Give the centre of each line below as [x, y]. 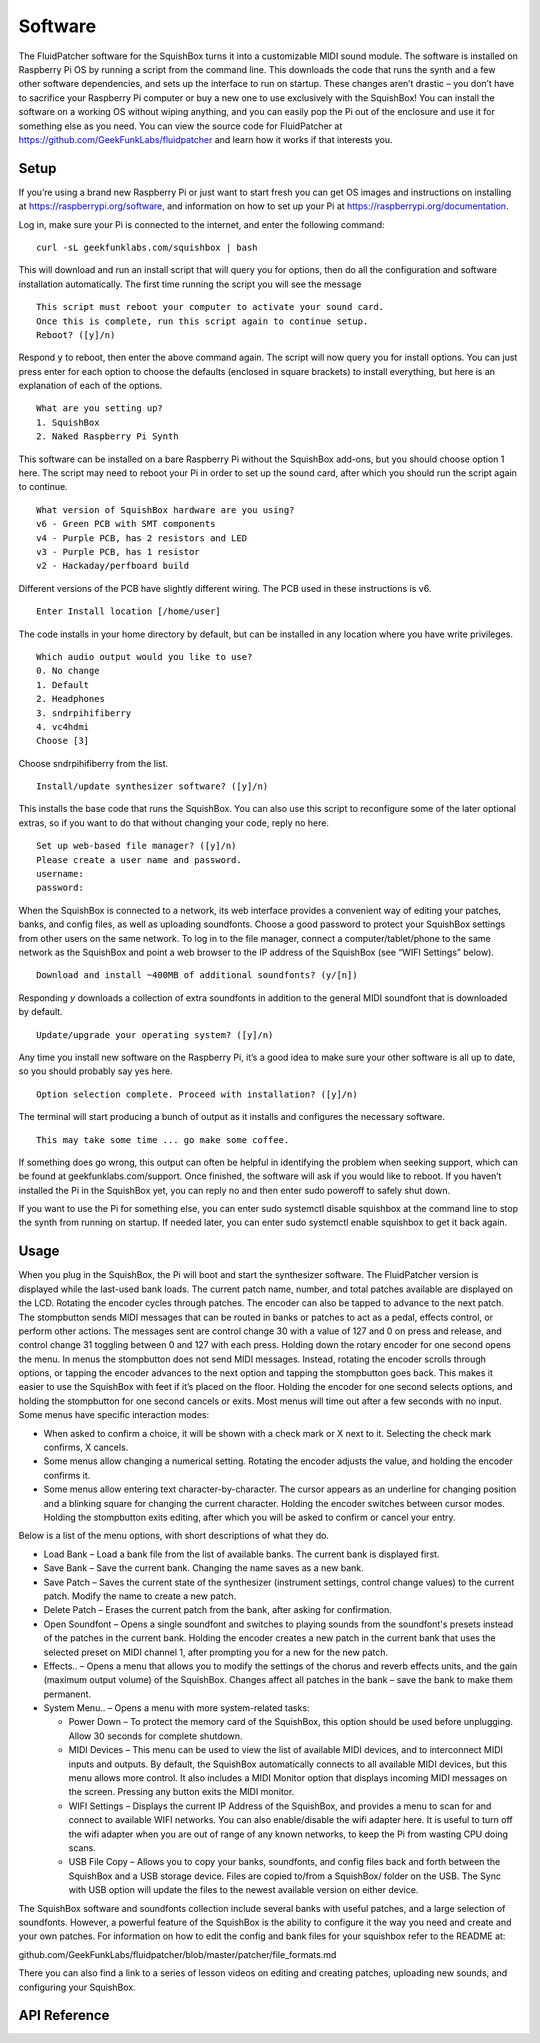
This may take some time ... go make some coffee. [163, 1139]
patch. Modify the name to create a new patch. [140, 1596]
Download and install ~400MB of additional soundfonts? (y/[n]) [197, 975]
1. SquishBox [68, 422]
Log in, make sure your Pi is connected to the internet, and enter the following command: [201, 224]
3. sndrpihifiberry [84, 713]
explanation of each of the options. [90, 386]
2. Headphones [70, 699]
